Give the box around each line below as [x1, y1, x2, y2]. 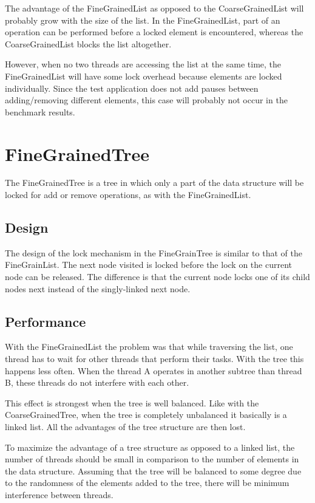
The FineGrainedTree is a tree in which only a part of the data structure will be [5, 176, 304, 189]
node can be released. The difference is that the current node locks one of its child [5, 270, 310, 283]
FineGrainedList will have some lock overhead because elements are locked [5, 69, 282, 82]
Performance [5, 312, 86, 330]
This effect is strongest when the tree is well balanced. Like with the [5, 396, 259, 409]
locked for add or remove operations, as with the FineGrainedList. [5, 188, 251, 201]
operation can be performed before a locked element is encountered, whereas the [5, 26, 303, 38]
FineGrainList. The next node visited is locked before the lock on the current [5, 258, 292, 271]
